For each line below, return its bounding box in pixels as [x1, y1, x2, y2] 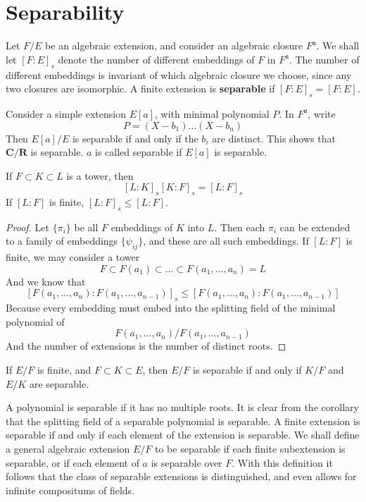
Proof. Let [6, 219, 49, 234]
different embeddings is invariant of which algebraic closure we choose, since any [6, 67, 352, 82]
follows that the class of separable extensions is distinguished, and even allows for [6, 469, 357, 484]
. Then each [214, 219, 265, 234]
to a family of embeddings [6, 233, 118, 248]
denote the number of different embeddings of [58, 51, 255, 66]
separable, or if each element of [6, 455, 139, 470]
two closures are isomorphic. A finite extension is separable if [6, 81, 275, 96]
